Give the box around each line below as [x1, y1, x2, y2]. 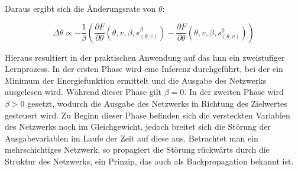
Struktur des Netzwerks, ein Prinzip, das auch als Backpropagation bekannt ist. [5, 154, 294, 167]
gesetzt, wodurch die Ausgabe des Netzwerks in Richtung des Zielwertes [27, 97, 287, 109]
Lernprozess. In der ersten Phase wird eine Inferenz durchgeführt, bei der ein [5, 63, 283, 75]
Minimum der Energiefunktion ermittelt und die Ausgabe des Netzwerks [5, 74, 267, 86]
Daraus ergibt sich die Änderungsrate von [5, 2, 156, 14]
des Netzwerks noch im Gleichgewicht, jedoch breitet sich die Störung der [5, 120, 271, 133]
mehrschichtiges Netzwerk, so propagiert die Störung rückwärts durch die [5, 143, 270, 156]
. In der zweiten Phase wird [184, 85, 284, 98]
